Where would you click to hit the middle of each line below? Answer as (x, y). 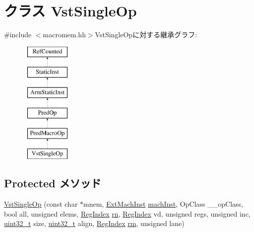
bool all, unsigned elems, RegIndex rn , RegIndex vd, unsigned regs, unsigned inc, (127, 213)
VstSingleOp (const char (41, 204)
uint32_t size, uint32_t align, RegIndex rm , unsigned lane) (94, 223)
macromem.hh (64, 35)
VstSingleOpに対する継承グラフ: (146, 35)
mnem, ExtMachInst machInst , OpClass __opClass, (163, 204)
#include (18, 35)
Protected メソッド (53, 183)
